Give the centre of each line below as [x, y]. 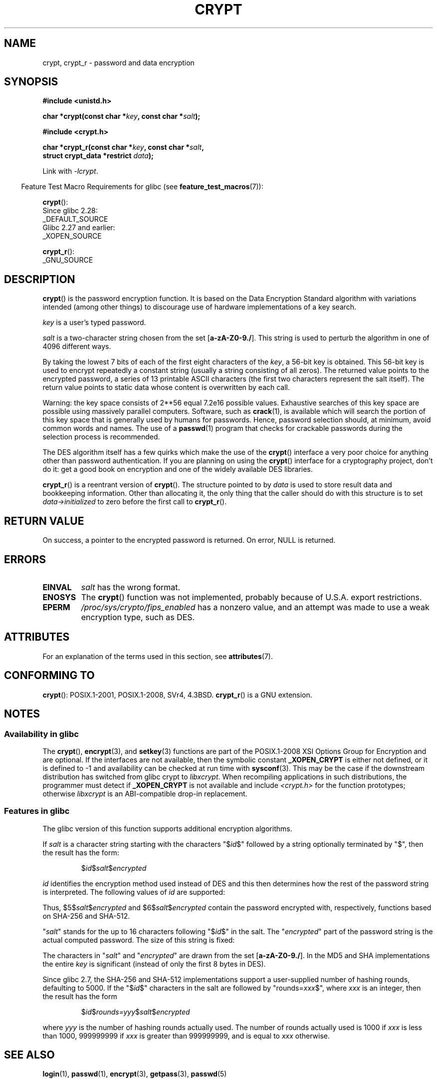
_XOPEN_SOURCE [72, 236]
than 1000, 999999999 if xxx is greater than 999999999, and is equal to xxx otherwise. [186, 1036]
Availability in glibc [41, 734]
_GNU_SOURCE [68, 260]
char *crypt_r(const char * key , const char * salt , [123, 147]
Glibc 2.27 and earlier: [79, 228]
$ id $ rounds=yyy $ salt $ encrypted [135, 1012]
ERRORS [25, 559]
